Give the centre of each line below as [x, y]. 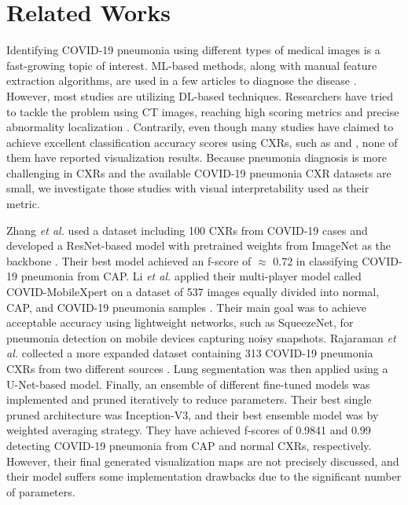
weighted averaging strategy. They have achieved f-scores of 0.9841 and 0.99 [189, 430]
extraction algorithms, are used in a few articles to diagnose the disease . [182, 81]
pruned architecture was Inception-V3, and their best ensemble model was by [193, 414]
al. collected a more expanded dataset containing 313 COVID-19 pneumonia [190, 353]
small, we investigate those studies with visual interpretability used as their [188, 188]
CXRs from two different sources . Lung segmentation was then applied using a [197, 368]
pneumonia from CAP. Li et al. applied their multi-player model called [191, 276]
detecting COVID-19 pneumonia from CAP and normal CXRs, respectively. [189, 445]
